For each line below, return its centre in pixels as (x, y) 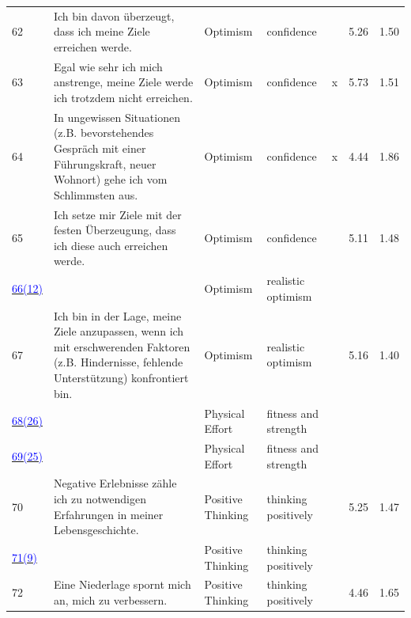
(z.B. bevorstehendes (104, 133)
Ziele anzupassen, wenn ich (119, 331)
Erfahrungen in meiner (108, 514)
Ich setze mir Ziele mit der (117, 214)
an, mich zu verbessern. (110, 600)
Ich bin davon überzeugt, (114, 15)
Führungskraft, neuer (105, 163)
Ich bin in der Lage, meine (117, 315)
